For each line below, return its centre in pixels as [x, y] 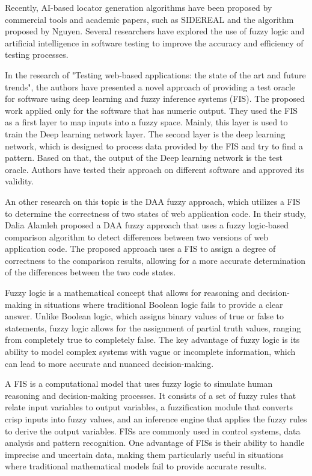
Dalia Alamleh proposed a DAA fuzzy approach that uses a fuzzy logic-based [147, 225]
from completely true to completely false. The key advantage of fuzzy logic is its [152, 340]
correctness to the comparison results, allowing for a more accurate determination [155, 260]
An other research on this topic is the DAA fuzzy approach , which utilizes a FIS [153, 201]
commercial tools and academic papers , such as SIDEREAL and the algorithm [149, 19]
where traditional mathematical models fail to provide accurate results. [136, 466]
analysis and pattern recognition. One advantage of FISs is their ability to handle [155, 443]
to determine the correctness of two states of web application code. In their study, [156, 213]
